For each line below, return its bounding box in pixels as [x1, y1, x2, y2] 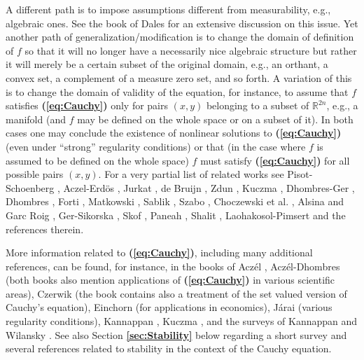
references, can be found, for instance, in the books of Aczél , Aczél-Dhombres [6, 258, 340, 273]
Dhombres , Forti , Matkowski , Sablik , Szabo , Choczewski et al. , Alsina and [6, 194, 344, 209]
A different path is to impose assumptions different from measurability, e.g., [6, 2, 331, 16]
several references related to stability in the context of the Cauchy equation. [6, 341, 332, 356]
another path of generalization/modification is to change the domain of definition [6, 29, 354, 44]
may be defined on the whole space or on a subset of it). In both [77, 111, 353, 126]
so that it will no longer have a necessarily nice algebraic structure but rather [24, 43, 357, 57]
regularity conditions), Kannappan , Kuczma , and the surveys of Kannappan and [6, 314, 358, 328]
